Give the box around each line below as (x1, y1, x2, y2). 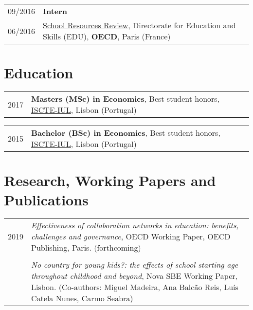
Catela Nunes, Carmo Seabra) (31, 292, 133, 304)
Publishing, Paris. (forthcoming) (31, 242, 141, 254)
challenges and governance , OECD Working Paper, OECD (31, 231, 231, 242)
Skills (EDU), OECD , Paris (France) (43, 31, 171, 42)
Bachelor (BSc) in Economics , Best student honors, (31, 127, 220, 139)
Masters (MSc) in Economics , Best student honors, (31, 93, 220, 105)
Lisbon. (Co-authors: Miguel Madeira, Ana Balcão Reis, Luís (31, 281, 238, 293)
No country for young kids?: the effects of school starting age (31, 259, 238, 271)
